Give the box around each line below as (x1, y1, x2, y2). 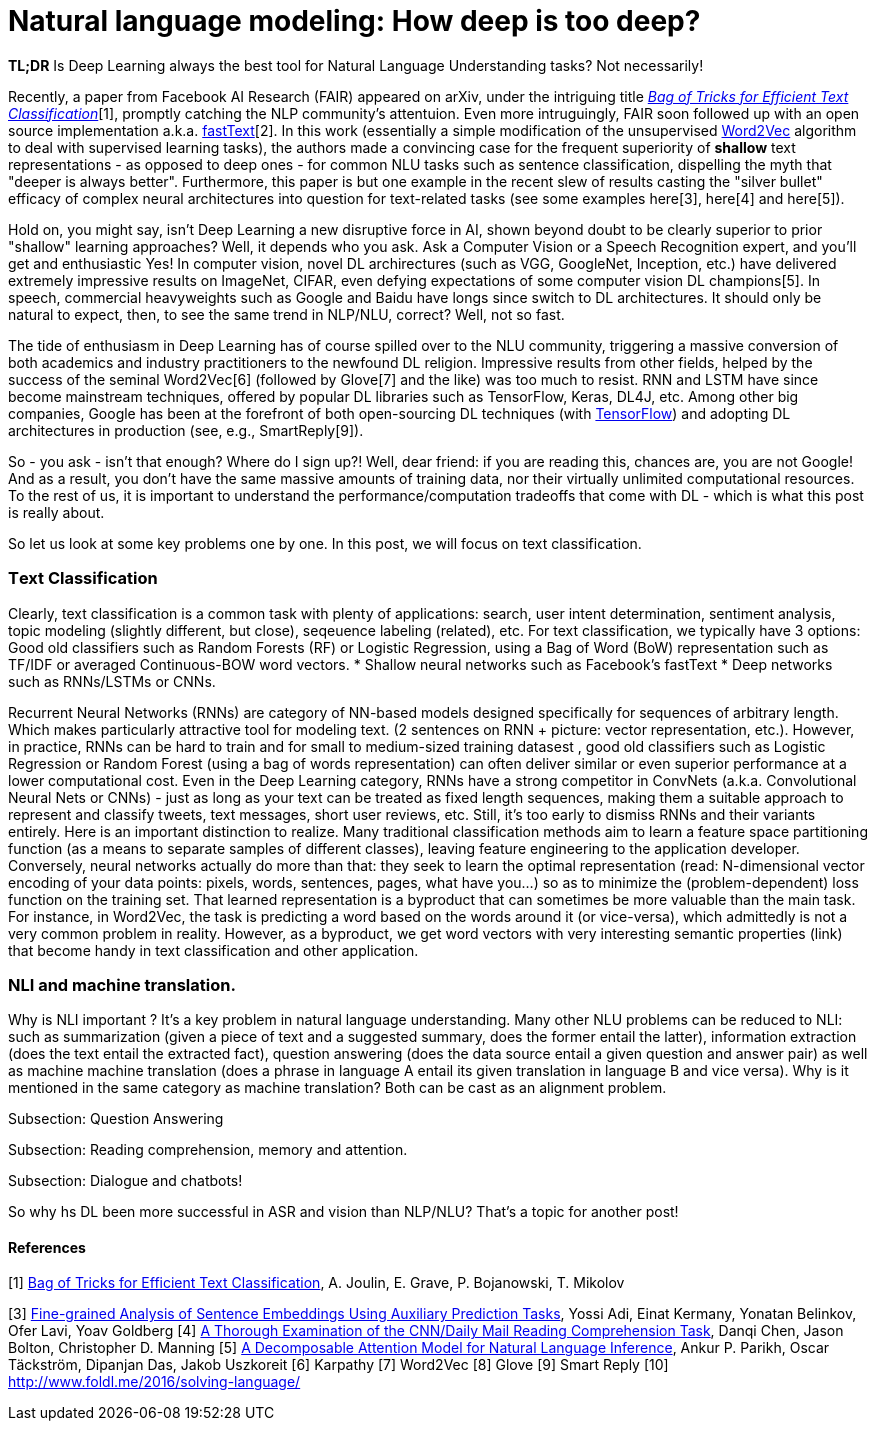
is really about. (8, 503, 105, 521)
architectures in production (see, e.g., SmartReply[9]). (8, 421, 364, 439)
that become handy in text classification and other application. (8, 941, 419, 959)
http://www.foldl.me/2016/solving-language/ (8, 1373, 301, 1391)
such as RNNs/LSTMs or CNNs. (8, 672, 216, 690)
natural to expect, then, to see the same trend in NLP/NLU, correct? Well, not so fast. (8, 305, 565, 323)
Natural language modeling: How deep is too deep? (8, 4, 701, 38)
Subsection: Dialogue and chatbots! (8, 1172, 243, 1190)
